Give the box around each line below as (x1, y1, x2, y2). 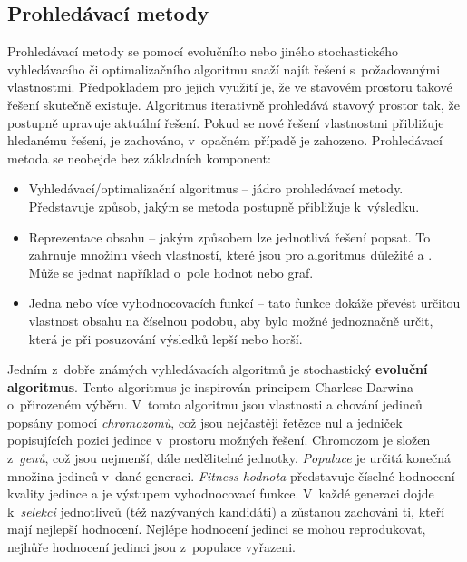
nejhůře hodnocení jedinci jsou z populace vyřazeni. (7, 537, 296, 557)
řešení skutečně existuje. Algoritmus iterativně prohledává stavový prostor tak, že (7, 94, 460, 113)
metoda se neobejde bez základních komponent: (7, 148, 271, 167)
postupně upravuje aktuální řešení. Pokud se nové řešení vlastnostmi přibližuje (7, 113, 444, 132)
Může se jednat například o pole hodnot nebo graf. (28, 262, 314, 281)
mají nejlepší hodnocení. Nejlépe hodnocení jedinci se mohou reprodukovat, (7, 519, 426, 538)
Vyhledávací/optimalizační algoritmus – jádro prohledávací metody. (28, 179, 404, 198)
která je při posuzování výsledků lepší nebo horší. (28, 329, 303, 348)
